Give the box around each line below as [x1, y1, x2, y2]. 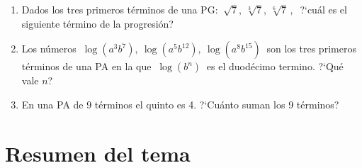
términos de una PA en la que [21, 59, 152, 74]
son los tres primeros [266, 41, 356, 56]
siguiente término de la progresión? [21, 16, 174, 30]
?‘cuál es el [300, 2, 347, 16]
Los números [21, 41, 77, 56]
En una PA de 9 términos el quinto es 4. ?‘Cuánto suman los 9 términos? [21, 96, 339, 111]
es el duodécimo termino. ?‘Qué [206, 59, 344, 74]
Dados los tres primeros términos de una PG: [21, 2, 218, 16]
